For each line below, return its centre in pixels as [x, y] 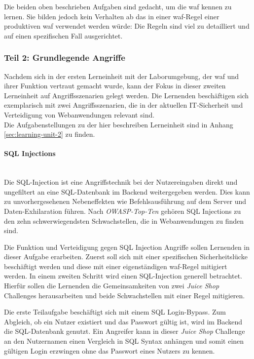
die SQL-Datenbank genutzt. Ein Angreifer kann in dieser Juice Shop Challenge [125, 331]
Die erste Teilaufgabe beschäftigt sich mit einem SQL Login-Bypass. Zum [115, 312]
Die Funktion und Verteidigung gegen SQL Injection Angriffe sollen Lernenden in [127, 247]
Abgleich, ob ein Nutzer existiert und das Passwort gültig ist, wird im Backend [123, 321]
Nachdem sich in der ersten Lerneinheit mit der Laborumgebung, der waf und [122, 76]
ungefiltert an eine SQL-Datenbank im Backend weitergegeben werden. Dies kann [127, 191]
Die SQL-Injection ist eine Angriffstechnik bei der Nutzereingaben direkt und [121, 182]
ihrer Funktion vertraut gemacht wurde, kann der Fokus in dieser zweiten [115, 86]
